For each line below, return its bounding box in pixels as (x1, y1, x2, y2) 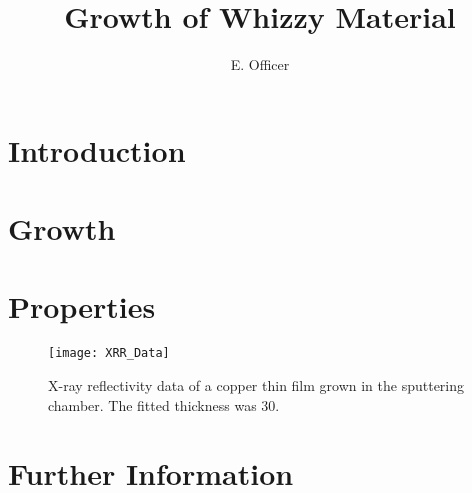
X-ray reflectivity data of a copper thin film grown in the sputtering (48, 375, 465, 396)
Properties (8, 286, 156, 327)
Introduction (8, 129, 186, 170)
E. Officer (230, 54, 290, 75)
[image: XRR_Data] (48, 346, 170, 361)
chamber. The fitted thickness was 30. (48, 394, 280, 415)
